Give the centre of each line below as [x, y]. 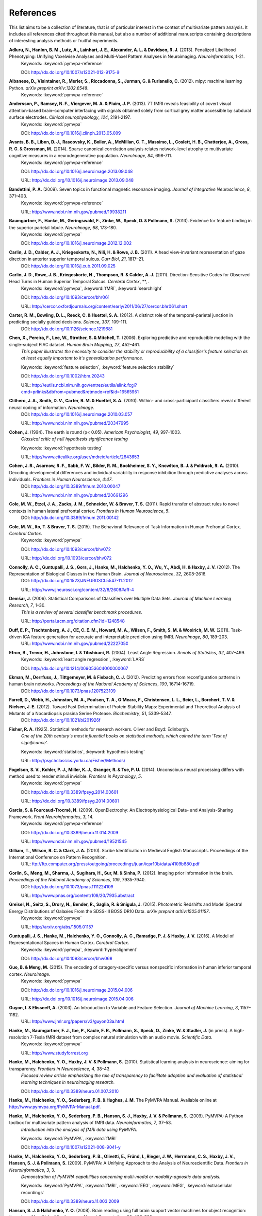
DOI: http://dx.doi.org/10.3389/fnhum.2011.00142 [70, 518]
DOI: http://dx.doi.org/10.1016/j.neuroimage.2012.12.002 [76, 243]
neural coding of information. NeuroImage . [52, 407]
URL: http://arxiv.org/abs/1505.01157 [57, 927]
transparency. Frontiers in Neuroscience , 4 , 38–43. [60, 1069]
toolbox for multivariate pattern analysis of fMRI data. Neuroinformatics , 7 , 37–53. [90, 1123]
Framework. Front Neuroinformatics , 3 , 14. [51, 817]
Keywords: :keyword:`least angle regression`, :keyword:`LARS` [83, 660]
